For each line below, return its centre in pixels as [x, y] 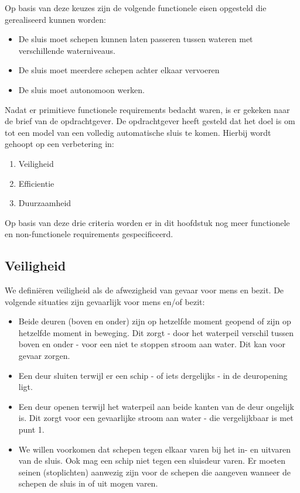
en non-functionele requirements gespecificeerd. [89, 234]
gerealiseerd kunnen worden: [55, 19]
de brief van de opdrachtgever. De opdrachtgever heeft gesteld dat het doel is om [150, 121]
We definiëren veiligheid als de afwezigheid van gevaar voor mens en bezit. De [144, 290]
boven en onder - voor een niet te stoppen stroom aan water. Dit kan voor [152, 344]
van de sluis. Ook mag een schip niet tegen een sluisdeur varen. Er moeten [152, 461]
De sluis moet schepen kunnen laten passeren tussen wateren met [136, 39]
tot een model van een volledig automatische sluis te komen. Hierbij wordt [138, 132]
